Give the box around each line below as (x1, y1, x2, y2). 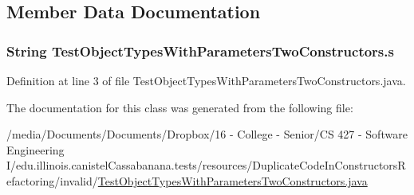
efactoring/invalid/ (6, 172, 98, 189)
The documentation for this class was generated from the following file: (6, 99, 353, 115)
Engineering (6, 141, 65, 158)
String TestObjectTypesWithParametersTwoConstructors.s (6, 41, 394, 60)
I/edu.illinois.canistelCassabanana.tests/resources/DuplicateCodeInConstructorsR (6, 157, 406, 174)
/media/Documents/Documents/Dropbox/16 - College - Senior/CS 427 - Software (6, 126, 408, 142)
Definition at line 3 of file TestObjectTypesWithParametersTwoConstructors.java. (6, 72, 406, 88)
